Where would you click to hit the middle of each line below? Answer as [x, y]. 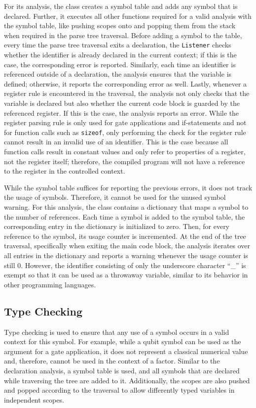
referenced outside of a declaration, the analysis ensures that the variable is [118, 74]
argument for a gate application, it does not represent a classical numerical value [126, 351]
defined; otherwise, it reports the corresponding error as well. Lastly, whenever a [126, 83]
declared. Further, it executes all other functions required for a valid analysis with [128, 16]
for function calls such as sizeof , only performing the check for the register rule [125, 132]
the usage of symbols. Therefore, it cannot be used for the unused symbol [115, 197]
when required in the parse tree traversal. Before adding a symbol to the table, [123, 35]
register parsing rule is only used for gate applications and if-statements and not [125, 122]
